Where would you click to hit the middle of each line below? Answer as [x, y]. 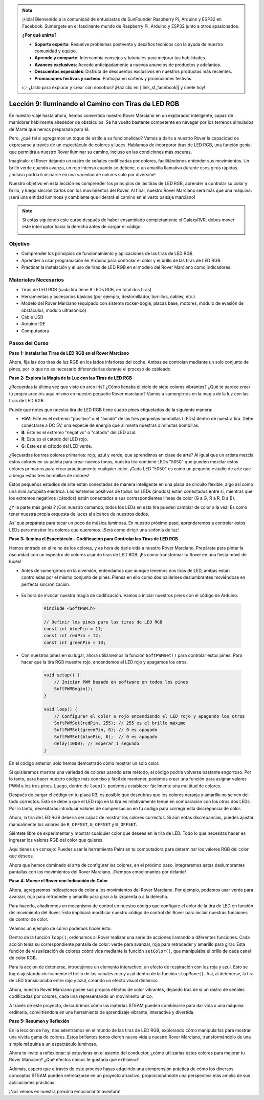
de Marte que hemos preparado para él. [49, 129]
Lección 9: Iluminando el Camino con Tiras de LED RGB [94, 103]
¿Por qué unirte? [39, 35]
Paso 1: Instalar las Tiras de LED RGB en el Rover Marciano [69, 353]
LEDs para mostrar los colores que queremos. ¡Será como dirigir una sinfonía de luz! [94, 530]
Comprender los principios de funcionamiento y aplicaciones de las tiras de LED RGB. [108, 253]
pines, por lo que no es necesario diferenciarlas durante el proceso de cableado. [90, 369]
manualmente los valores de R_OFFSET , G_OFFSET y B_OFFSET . [73, 824]
